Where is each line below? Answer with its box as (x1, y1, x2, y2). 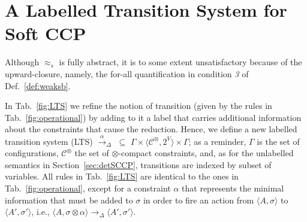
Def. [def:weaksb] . (5, 79, 71, 92)
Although (5, 56, 40, 68)
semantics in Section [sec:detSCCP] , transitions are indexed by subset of (5, 158, 272, 171)
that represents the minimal (182, 182, 284, 194)
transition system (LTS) (5, 135, 93, 147)
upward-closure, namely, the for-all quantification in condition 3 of (5, 67, 249, 80)
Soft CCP (5, 21, 86, 45)
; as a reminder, (188, 135, 246, 147)
